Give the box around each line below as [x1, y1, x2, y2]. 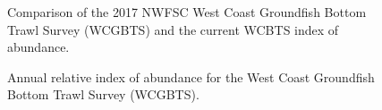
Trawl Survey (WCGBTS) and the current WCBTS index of [7, 20, 339, 38]
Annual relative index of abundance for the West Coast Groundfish [7, 67, 375, 86]
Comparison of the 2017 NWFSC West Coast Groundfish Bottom [7, 3, 367, 21]
